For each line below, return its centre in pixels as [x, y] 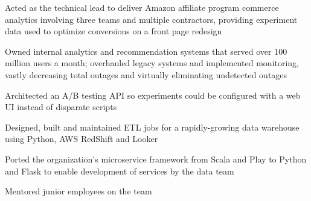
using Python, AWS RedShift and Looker [82, 139]
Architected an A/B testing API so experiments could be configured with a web [153, 95]
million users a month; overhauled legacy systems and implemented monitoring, [152, 63]
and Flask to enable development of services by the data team [120, 171]
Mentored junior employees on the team [79, 191]
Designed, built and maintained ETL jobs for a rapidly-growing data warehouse [152, 127]
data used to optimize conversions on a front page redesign [114, 31]
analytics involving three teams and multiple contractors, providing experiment [151, 19]
